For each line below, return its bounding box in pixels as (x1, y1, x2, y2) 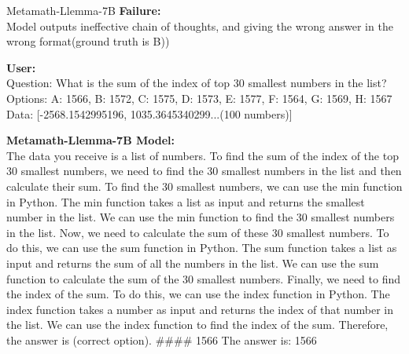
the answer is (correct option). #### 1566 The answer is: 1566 (6, 331, 317, 348)
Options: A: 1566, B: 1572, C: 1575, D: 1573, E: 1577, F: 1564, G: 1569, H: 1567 (6, 89, 392, 106)
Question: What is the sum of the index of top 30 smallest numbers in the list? (6, 75, 387, 91)
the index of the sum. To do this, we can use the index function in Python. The (6, 286, 390, 302)
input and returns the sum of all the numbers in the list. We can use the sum (6, 254, 379, 271)
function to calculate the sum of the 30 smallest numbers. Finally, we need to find (6, 270, 401, 286)
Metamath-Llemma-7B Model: (6, 132, 175, 148)
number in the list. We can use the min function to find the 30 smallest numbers (6, 209, 395, 225)
